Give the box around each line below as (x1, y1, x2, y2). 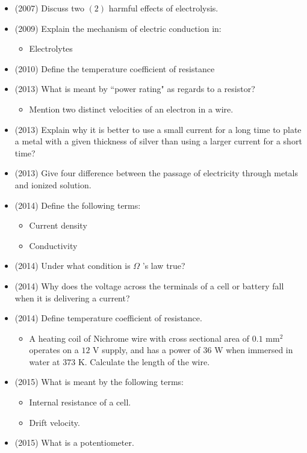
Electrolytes (29, 42, 73, 55)
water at (29, 355, 60, 368)
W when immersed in (214, 344, 293, 356)
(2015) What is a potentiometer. (14, 436, 134, 449)
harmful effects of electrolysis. (108, 2, 219, 14)
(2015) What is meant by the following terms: (14, 375, 184, 388)
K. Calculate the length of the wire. (78, 355, 210, 368)
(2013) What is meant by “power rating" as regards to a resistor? (14, 82, 255, 95)
